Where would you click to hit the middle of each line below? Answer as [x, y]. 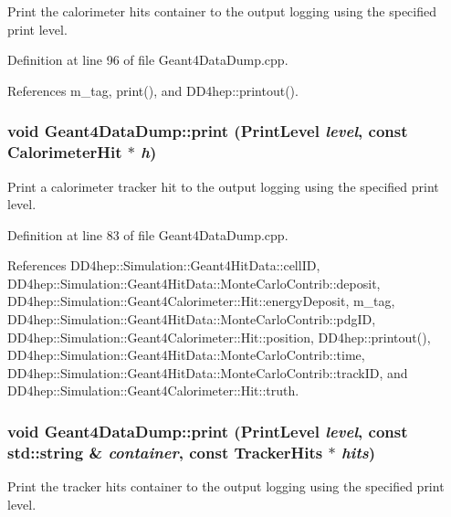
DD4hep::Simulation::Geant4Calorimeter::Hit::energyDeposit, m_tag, [201, 301]
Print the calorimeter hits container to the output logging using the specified [222, 11]
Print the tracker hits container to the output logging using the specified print [226, 486]
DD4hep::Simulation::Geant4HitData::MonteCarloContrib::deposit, [194, 283]
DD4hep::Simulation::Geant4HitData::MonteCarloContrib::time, [186, 355]
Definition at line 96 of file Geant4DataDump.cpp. [148, 60]
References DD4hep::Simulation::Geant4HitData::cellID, [164, 265]
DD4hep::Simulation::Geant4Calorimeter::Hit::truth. [153, 390]
